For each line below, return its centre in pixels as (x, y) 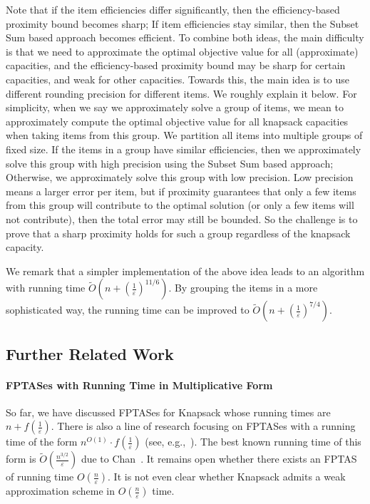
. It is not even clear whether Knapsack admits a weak (227, 477)
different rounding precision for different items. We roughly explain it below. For (181, 93)
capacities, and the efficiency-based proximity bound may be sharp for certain (176, 65)
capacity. (25, 247)
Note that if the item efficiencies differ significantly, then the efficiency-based (173, 9)
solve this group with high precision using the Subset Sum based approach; (170, 163)
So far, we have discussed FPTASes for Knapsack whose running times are (168, 412)
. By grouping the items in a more (243, 288)
